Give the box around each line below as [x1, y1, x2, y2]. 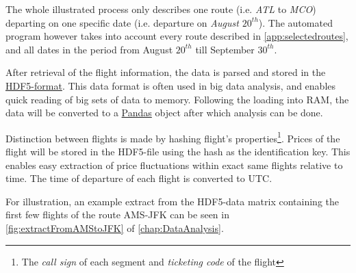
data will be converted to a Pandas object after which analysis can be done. [5, 105, 323, 120]
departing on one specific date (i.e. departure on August [5, 15, 239, 29]
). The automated [258, 15, 333, 29]
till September [195, 42, 255, 56]
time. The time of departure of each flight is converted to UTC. [5, 171, 272, 185]
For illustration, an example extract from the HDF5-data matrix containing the [5, 194, 340, 208]
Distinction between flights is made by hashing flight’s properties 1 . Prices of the [5, 129, 340, 145]
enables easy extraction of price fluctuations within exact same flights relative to [5, 157, 343, 172]
